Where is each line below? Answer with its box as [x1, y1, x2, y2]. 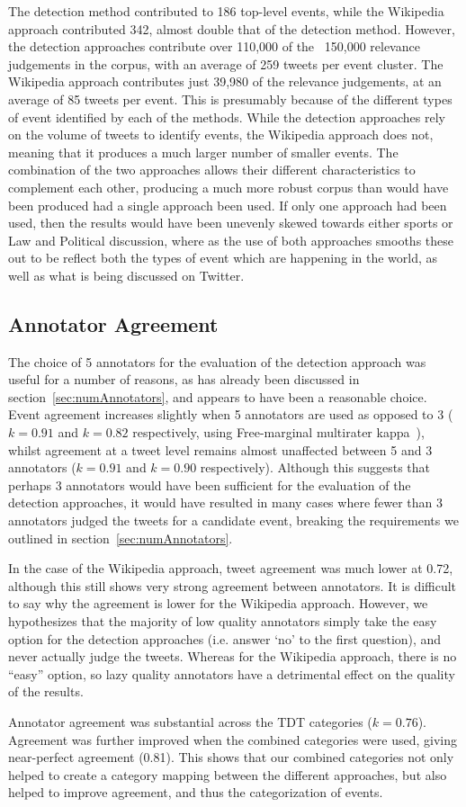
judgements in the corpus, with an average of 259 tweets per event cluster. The [8, 54, 444, 73]
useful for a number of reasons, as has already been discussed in [8, 370, 360, 389]
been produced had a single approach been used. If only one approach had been [8, 195, 447, 214]
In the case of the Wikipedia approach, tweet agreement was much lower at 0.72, [8, 559, 453, 578]
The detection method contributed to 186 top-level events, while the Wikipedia [8, 2, 444, 20]
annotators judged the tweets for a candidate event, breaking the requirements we [8, 511, 459, 530]
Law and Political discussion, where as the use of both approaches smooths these [8, 230, 454, 249]
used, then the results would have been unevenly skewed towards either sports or [8, 213, 453, 232]
